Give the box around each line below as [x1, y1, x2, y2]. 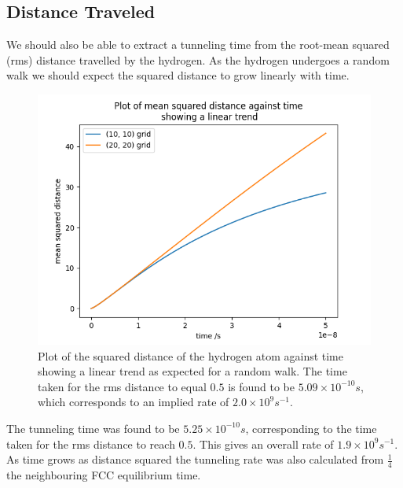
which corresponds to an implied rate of [38, 394, 229, 410]
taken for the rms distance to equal [38, 378, 207, 394]
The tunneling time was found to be [6, 420, 180, 436]
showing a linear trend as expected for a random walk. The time [38, 363, 347, 379]
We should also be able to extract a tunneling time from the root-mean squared [6, 36, 390, 53]
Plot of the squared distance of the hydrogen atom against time [38, 347, 344, 364]
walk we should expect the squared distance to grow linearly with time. [6, 67, 350, 83]
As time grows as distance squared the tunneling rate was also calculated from [6, 451, 384, 468]
